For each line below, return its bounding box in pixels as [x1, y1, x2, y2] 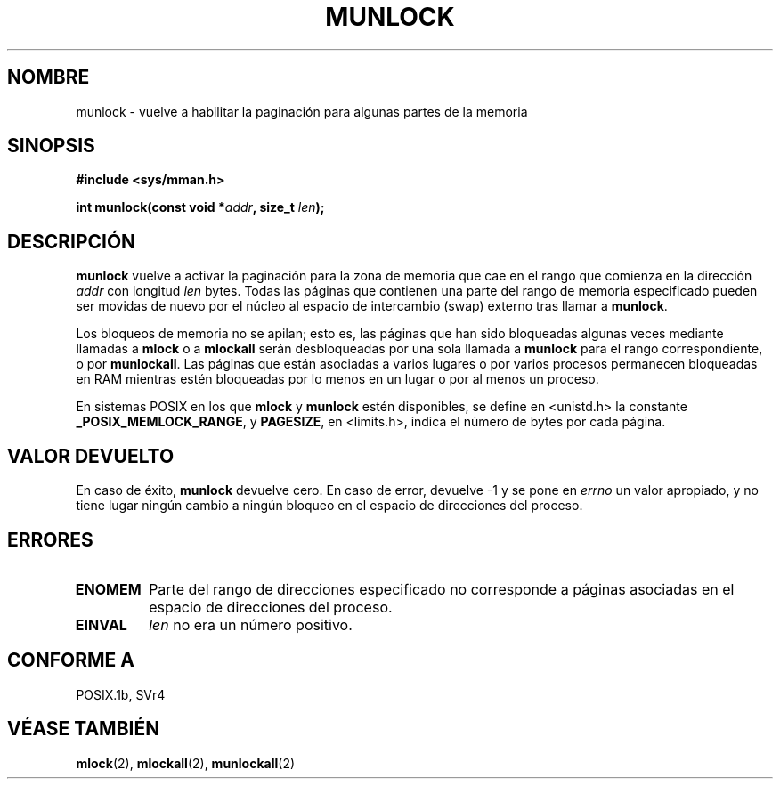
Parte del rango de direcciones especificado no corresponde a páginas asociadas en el [149, 579, 735, 598]
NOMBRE [7, 66, 90, 89]
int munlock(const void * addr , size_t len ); [76, 199, 325, 215]
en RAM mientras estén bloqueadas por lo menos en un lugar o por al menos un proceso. [76, 371, 599, 387]
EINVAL [75, 615, 127, 634]
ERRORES [7, 528, 93, 551]
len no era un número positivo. [149, 615, 353, 634]
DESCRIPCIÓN [7, 230, 136, 253]
